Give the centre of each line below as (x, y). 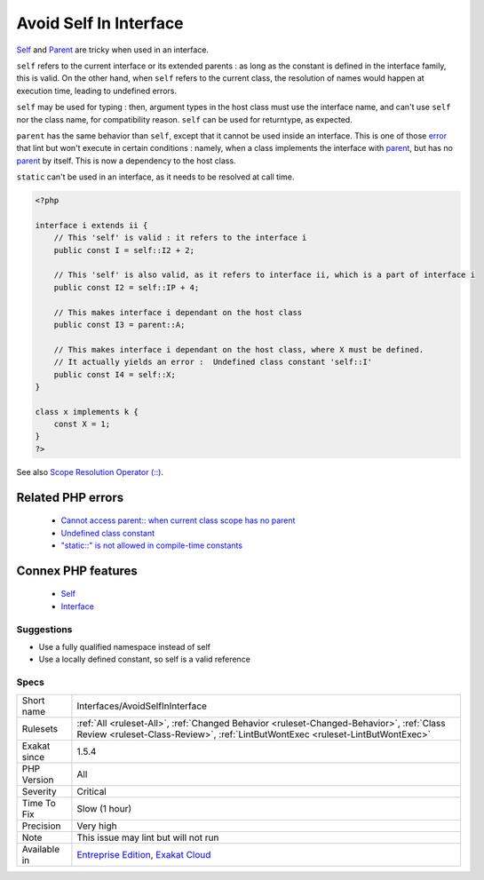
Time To (39, 803)
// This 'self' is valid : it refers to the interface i (180, 238)
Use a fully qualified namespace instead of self (124, 646)
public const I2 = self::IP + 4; (127, 287)
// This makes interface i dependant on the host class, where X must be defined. (239, 349)
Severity (39, 791)
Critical (91, 791)
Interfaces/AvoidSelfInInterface (142, 706)
